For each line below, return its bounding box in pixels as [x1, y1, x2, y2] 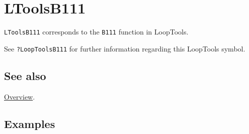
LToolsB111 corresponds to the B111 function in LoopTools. [4, 26, 189, 37]
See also [4, 67, 46, 83]
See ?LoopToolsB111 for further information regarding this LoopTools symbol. [4, 43, 245, 53]
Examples [4, 115, 55, 131]
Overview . [4, 91, 35, 101]
